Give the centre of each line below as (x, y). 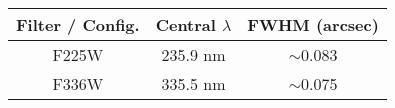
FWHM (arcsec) (313, 24)
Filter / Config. (78, 24)
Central (185, 24)
